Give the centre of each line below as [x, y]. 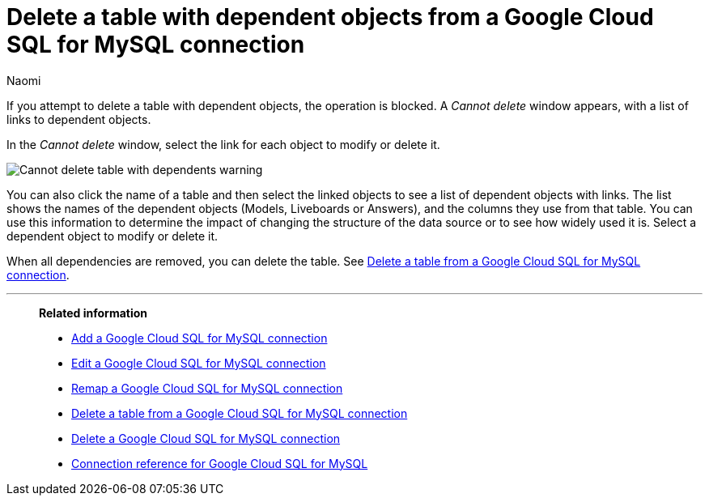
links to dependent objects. [79, 119]
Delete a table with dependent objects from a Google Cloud [330, 17]
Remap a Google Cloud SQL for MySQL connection [207, 388]
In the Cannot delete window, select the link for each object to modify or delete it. [223, 144]
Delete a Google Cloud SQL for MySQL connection [206, 438]
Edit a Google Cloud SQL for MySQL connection [199, 363]
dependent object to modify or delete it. [113, 236]
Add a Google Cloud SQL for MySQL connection [200, 338]
